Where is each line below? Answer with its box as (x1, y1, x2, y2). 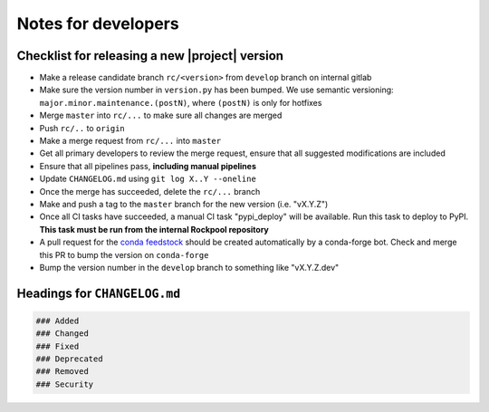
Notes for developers (16, 14, 180, 34)
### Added (35, 315, 80, 326)
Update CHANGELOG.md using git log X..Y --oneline (39, 173, 257, 185)
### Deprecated (35, 354, 103, 364)
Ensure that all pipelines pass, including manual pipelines (39, 160, 257, 171)
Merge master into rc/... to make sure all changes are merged (39, 110, 283, 121)
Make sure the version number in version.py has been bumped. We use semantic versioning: (39, 84, 394, 95)
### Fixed (35, 340, 80, 351)
